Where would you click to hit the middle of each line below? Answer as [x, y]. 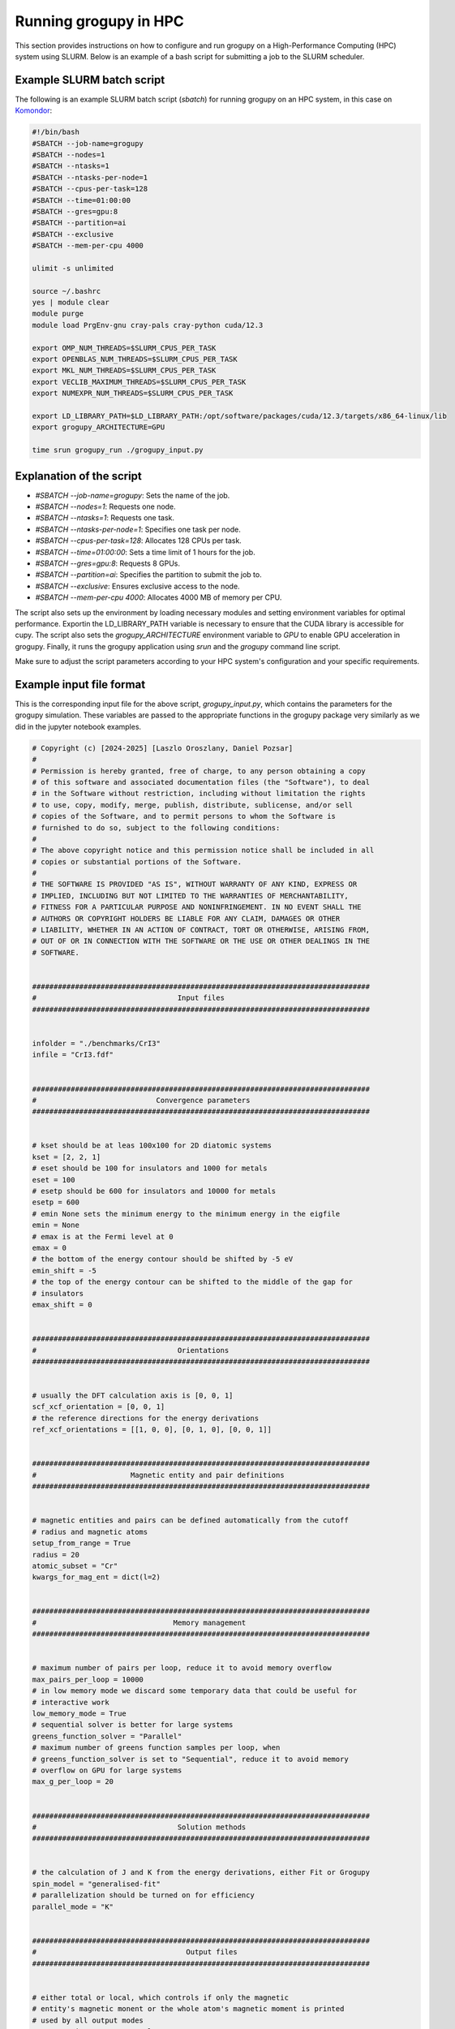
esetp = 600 [56, 1202]
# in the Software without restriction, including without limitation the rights [199, 794]
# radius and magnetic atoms [90, 1531]
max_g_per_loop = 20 [73, 1782]
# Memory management [139, 1622]
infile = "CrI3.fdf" [73, 1055]
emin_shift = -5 [64, 1271]
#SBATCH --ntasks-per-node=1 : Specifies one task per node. [138, 529]
